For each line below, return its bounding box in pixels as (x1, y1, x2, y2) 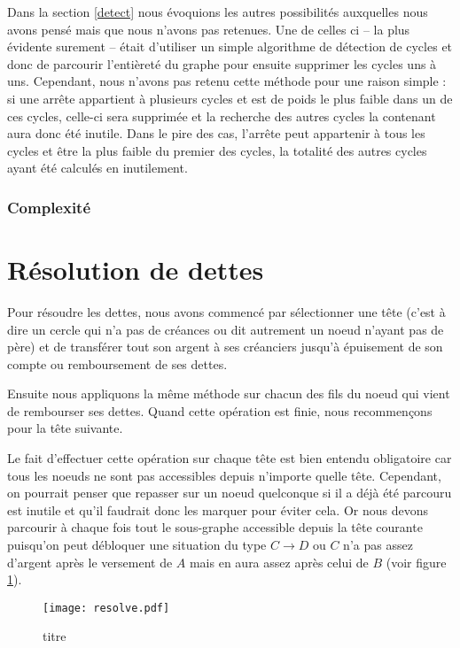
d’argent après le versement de (7, 552, 173, 571)
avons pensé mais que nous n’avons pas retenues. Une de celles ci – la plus (7, 19, 410, 38)
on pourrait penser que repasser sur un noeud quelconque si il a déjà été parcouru (7, 483, 452, 502)
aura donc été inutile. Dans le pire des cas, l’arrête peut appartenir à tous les (7, 124, 425, 143)
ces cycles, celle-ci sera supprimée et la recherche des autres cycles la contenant (7, 106, 436, 125)
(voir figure (386, 552, 447, 571)
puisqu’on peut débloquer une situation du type (7, 536, 267, 554)
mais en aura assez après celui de (189, 552, 369, 571)
